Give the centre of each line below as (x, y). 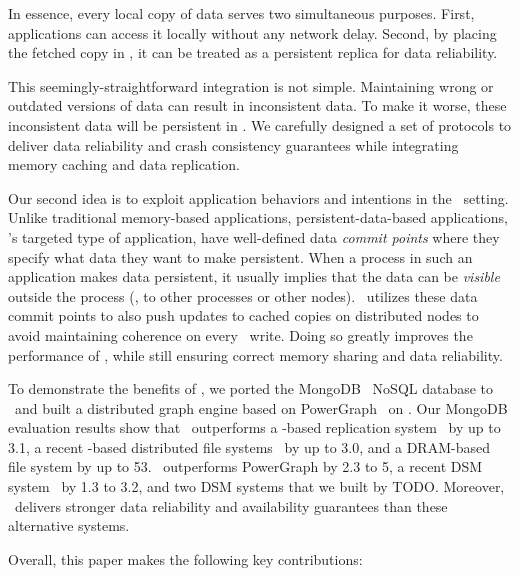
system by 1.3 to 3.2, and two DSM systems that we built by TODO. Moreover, (256, 486)
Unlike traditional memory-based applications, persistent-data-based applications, (258, 217)
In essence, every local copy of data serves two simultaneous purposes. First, (241, 13)
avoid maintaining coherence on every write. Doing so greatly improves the (240, 334)
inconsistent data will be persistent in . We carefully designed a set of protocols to (260, 124)
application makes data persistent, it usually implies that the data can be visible (254, 276)
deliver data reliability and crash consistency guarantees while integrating (233, 144)
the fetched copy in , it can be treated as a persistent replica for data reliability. (253, 52)
